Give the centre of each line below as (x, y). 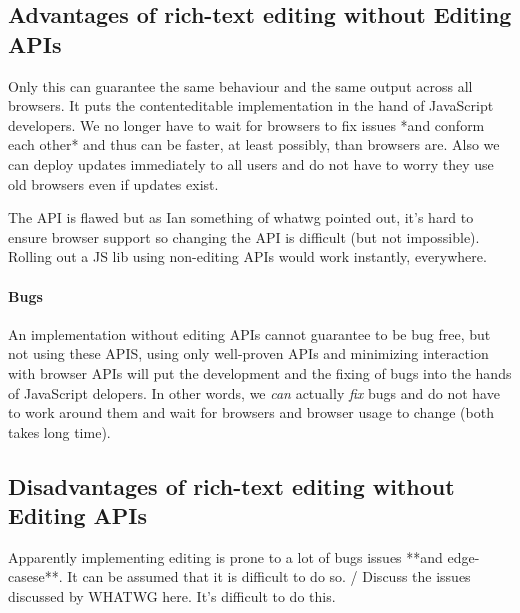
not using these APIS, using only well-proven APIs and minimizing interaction (248, 353)
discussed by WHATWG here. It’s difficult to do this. (172, 596)
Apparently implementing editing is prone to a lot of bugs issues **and (225, 556)
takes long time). (59, 431)
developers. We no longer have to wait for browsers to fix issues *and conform (246, 124)
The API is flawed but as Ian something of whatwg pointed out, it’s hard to (241, 217)
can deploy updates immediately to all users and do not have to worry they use (251, 163)
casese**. (35, 576)
